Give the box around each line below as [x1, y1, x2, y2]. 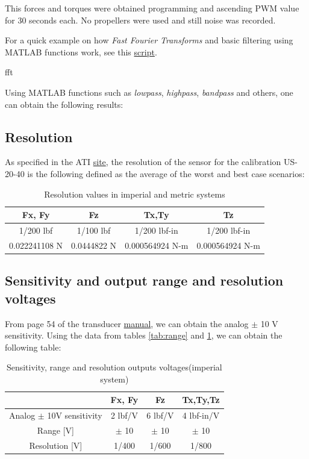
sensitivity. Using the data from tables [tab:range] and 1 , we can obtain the [5, 329, 282, 342]
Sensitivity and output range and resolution [5, 271, 284, 290]
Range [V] [37, 424, 74, 437]
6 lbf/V [146, 409, 174, 422]
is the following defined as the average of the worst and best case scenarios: [27, 167, 305, 180]
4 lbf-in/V [182, 409, 220, 422]
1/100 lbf [76, 223, 111, 236]
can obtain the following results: [5, 98, 123, 110]
